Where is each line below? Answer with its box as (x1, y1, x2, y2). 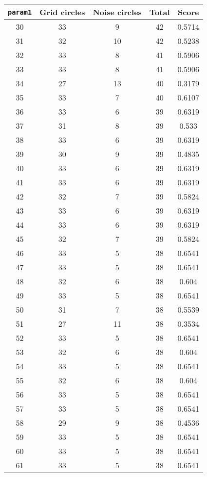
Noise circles (93, 6, 142, 18)
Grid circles (39, 6, 85, 18)
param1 (8, 8, 32, 16)
